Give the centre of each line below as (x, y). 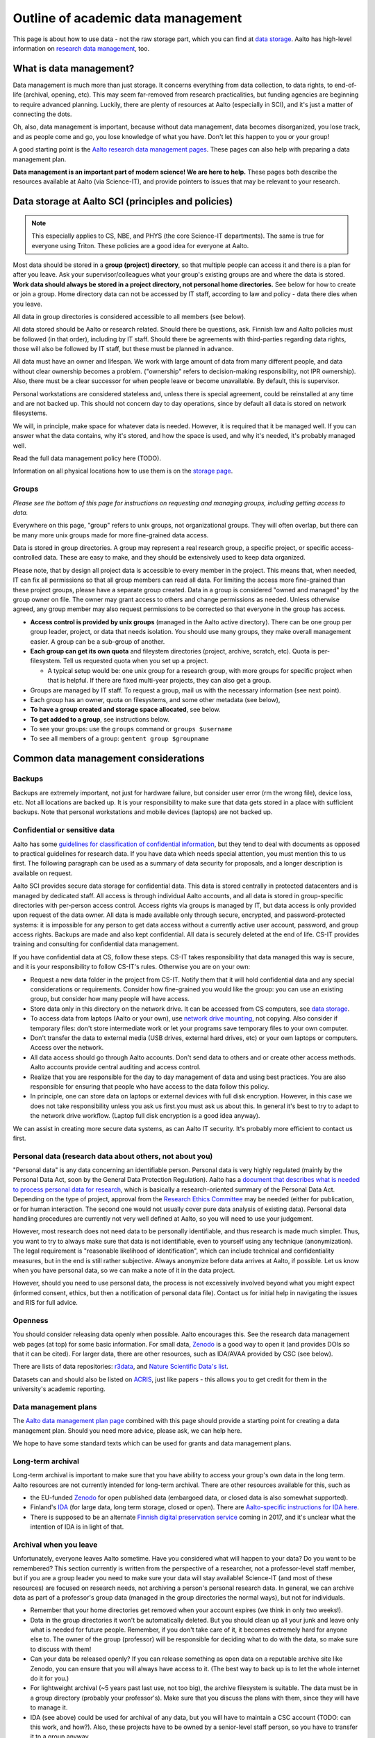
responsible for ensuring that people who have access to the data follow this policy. (150, 1086)
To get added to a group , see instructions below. (100, 719)
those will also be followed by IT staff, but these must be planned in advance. (123, 349)
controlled (27, 558)
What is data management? (74, 68)
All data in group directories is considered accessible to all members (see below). (129, 316)
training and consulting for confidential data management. (96, 944)
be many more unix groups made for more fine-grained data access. (111, 535)
